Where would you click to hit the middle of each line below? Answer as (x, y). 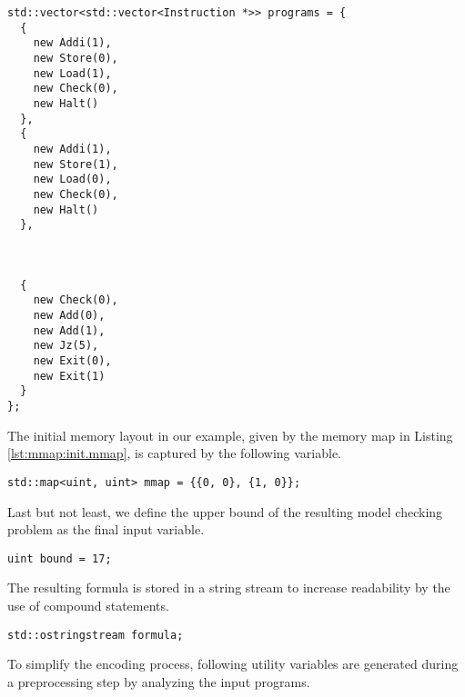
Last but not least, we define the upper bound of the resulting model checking (225, 511)
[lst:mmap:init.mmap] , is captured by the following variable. (174, 453)
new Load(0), (72, 179)
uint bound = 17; (60, 558)
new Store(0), (76, 58)
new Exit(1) (69, 376)
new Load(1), (72, 73)
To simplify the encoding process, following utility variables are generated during (233, 664)
